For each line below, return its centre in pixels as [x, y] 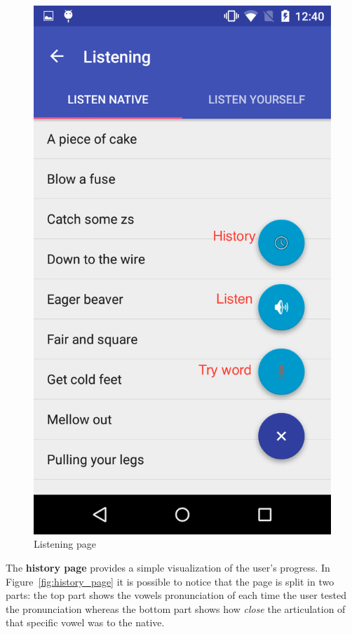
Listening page [65, 544]
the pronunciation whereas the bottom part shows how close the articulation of [176, 608]
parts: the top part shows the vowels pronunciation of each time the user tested [176, 595]
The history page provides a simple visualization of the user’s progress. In [168, 567]
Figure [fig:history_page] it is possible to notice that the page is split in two [170, 581]
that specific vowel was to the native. [85, 622]
